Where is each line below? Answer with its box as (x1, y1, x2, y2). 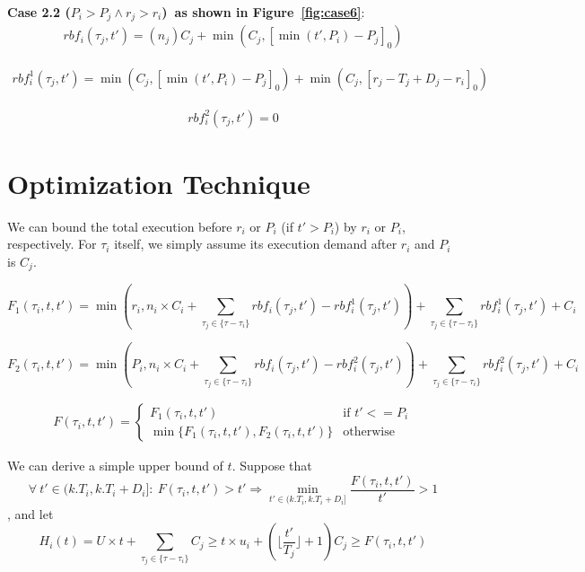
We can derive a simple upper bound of (7, 456, 223, 475)
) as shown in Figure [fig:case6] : (162, 3, 365, 21)
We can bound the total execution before (7, 216, 232, 235)
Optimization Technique (7, 164, 310, 201)
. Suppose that (231, 456, 312, 475)
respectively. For (7, 234, 97, 253)
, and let (7, 504, 54, 523)
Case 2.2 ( (7, 3, 71, 21)
